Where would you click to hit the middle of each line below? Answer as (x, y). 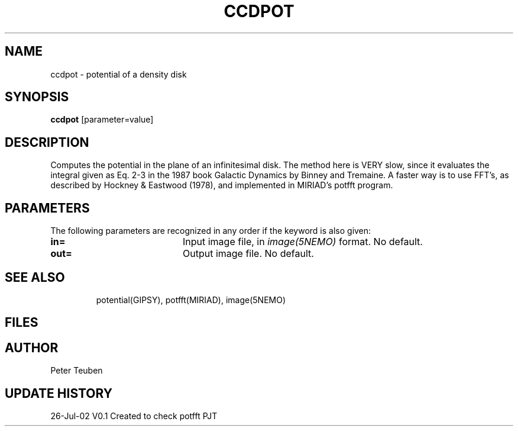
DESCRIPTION (47, 142)
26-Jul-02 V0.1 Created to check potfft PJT (134, 416)
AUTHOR (32, 348)
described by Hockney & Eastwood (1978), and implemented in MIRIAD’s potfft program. (222, 185)
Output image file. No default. (248, 254)
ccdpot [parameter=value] (102, 120)
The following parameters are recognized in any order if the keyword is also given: (211, 231)
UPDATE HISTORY (59, 393)
